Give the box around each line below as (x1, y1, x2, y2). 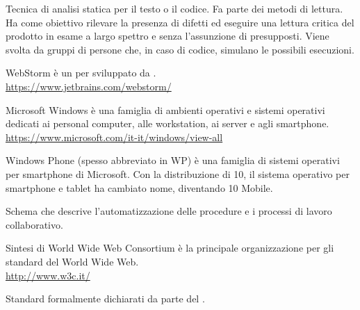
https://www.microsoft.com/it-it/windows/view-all (6, 129, 223, 144)
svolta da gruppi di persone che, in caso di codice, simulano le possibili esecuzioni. (6, 42, 354, 56)
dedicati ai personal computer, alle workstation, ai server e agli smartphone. (6, 116, 329, 131)
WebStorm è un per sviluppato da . (6, 65, 156, 80)
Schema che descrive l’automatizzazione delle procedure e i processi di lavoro (6, 204, 332, 218)
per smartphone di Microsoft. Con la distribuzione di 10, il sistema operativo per (6, 166, 350, 181)
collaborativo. (6, 217, 63, 231)
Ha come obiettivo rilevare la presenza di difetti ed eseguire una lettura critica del (6, 15, 354, 29)
